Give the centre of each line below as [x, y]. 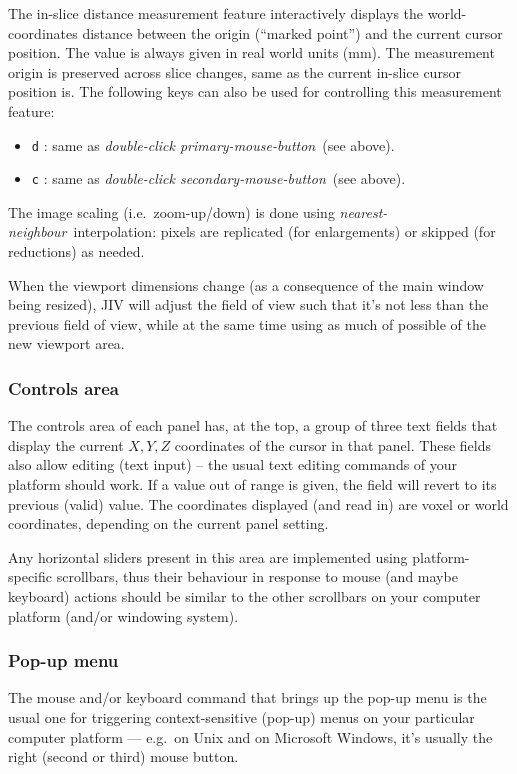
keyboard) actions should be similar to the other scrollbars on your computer [244, 596]
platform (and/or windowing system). [123, 615]
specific [30, 576]
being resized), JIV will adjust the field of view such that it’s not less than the [248, 304]
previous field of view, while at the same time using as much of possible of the [247, 323]
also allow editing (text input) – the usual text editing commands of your [233, 464]
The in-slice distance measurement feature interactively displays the [216, 13]
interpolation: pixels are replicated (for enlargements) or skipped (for [284, 231]
